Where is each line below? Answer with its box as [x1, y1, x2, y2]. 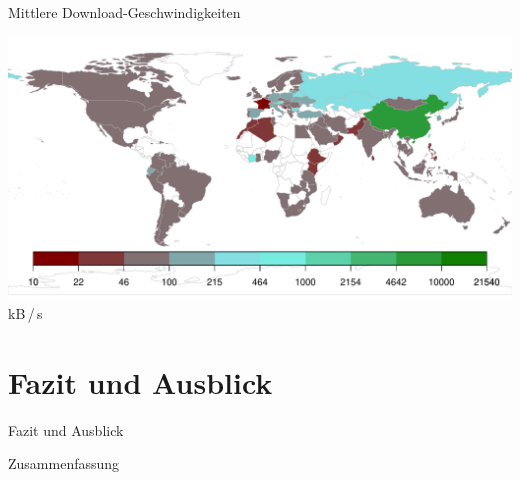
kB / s [8, 303, 43, 324]
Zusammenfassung [8, 453, 120, 474]
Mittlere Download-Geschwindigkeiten [8, 2, 241, 22]
